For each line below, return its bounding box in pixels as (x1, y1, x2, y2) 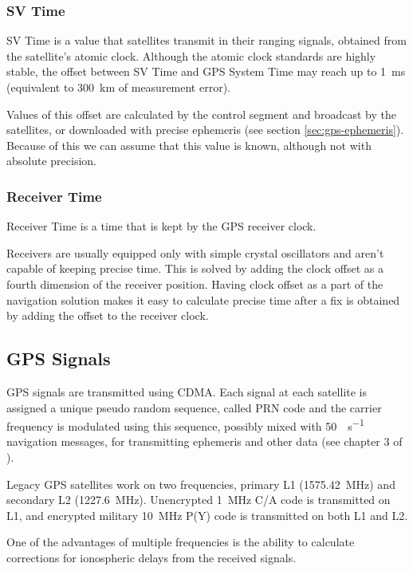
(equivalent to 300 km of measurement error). (6, 79, 230, 95)
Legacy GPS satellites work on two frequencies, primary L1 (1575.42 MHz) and (6, 475, 395, 492)
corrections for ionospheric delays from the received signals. (6, 549, 297, 565)
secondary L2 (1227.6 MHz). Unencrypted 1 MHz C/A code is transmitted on (6, 491, 391, 508)
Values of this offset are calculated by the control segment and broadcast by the (6, 105, 396, 122)
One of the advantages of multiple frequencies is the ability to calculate (6, 534, 355, 550)
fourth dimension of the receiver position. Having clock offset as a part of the (6, 275, 383, 292)
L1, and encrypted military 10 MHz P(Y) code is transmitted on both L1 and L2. (6, 506, 408, 523)
